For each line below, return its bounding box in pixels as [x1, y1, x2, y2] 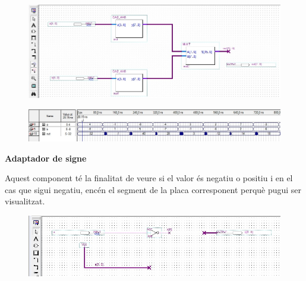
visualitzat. [5, 195, 45, 207]
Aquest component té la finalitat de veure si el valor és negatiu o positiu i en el [5, 172, 293, 184]
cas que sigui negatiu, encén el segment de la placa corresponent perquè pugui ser [5, 183, 302, 195]
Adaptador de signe [5, 151, 87, 164]
